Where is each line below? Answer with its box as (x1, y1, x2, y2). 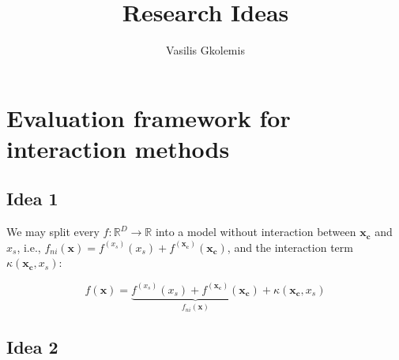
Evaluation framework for (6, 101, 291, 133)
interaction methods (6, 132, 230, 164)
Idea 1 (6, 186, 58, 211)
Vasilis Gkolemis (166, 42, 245, 58)
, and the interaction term (227, 238, 353, 255)
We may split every (6, 223, 100, 240)
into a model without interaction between (155, 223, 356, 240)
